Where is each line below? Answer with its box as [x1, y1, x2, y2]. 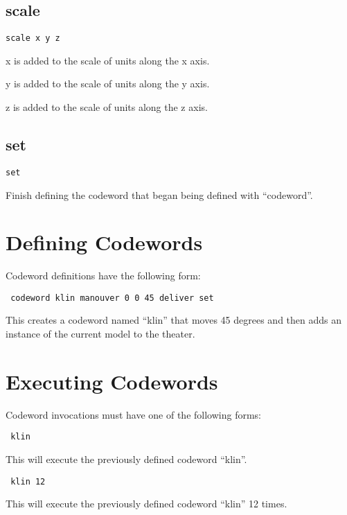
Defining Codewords [6, 228, 203, 256]
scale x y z [6, 33, 60, 44]
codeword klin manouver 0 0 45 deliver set [10, 293, 214, 303]
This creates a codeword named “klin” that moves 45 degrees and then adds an [6, 313, 342, 327]
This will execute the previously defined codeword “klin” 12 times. [6, 496, 287, 511]
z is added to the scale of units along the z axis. [6, 100, 208, 114]
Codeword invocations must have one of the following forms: [6, 407, 261, 421]
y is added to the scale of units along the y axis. [6, 76, 210, 91]
